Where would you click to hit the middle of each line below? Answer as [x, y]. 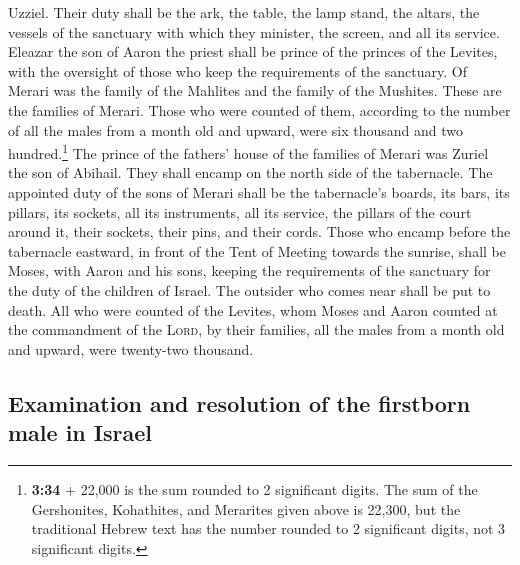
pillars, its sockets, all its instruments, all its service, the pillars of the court [240, 211]
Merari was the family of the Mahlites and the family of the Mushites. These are [255, 90]
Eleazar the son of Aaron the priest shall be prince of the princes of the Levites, [253, 51]
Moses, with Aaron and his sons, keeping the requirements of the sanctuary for [249, 270]
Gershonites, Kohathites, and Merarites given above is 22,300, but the [246, 508]
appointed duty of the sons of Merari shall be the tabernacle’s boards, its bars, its [259, 192]
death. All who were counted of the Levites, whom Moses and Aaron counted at [253, 309]
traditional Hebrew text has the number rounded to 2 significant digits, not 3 [268, 528]
